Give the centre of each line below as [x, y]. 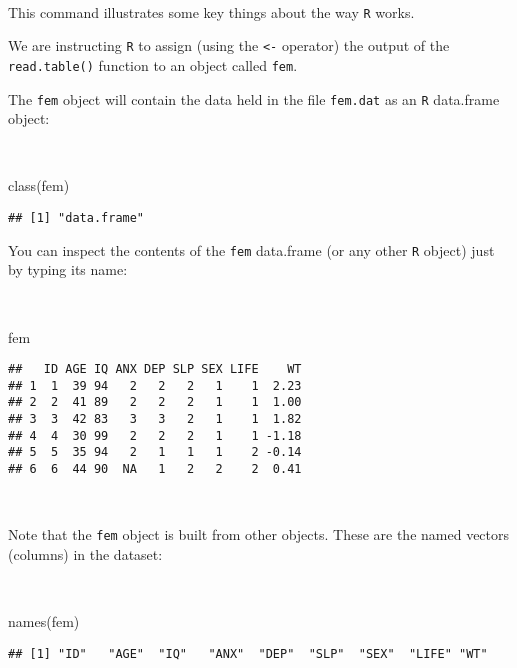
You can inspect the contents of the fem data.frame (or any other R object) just [251, 249]
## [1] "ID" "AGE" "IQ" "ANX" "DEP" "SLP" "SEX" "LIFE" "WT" [248, 653]
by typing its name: [68, 269]
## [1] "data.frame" [76, 218]
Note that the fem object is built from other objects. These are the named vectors [259, 534]
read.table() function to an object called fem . [153, 64]
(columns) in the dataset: [85, 553]
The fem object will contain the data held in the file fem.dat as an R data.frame [254, 98]
